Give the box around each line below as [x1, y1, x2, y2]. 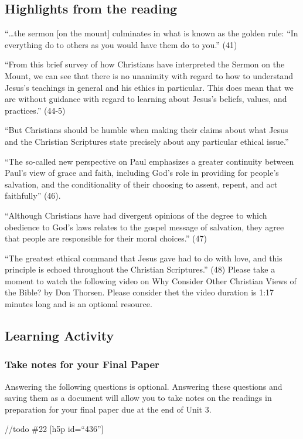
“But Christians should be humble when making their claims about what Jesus [5, 124, 288, 136]
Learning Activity [5, 326, 114, 345]
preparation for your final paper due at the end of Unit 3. [5, 403, 212, 415]
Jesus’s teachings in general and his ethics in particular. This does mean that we [5, 81, 294, 93]
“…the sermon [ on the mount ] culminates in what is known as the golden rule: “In [5, 27, 298, 39]
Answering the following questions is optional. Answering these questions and [5, 380, 282, 392]
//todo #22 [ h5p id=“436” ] [5, 423, 104, 435]
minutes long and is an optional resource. [5, 298, 152, 310]
